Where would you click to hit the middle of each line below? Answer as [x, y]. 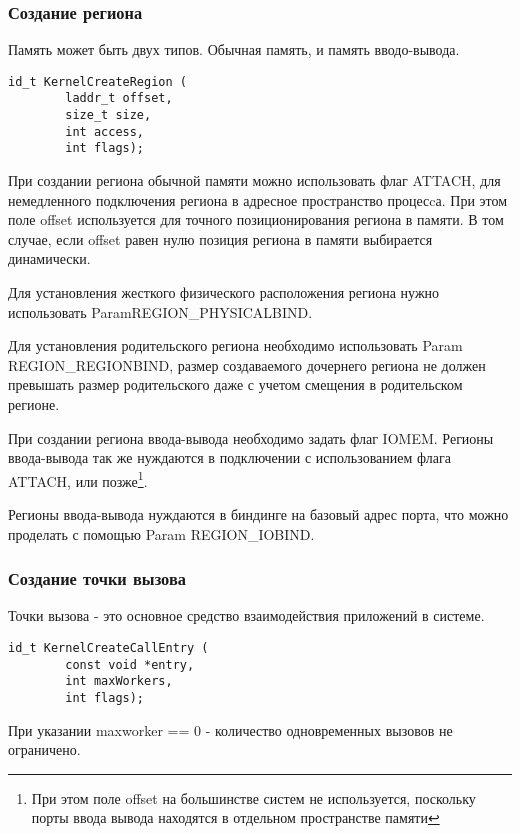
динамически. [49, 258]
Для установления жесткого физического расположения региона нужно [224, 292]
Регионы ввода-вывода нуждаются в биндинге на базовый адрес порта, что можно [258, 514]
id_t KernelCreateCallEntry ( [108, 648]
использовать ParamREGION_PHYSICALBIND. [160, 311]
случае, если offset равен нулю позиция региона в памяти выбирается [220, 238]
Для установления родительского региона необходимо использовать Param [235, 345]
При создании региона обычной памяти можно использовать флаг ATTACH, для [254, 180]
